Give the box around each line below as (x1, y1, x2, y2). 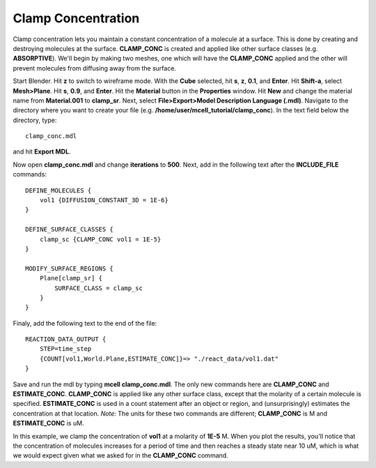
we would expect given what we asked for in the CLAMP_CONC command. (13, 451, 229, 460)
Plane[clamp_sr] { (39, 274, 103, 282)
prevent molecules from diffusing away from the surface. (13, 63, 177, 73)
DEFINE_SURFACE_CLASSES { (25, 225, 114, 234)
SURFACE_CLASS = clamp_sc (54, 284, 143, 292)
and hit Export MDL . (13, 147, 71, 156)
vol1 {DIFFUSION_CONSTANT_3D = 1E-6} (39, 196, 169, 204)
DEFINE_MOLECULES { (25, 186, 92, 195)
